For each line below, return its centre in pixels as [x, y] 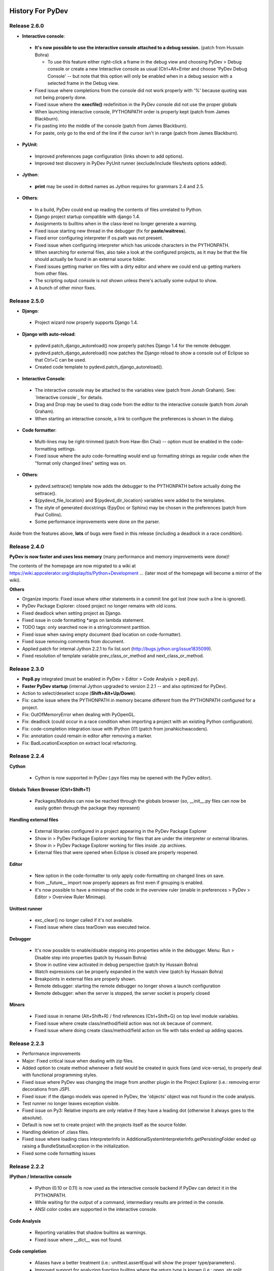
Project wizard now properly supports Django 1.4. [87, 322]
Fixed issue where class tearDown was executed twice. [93, 927]
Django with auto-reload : [49, 334]
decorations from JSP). [46, 1089]
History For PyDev [39, 11]
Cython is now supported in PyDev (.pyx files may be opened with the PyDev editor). [123, 778]
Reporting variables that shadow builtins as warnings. [91, 1232]
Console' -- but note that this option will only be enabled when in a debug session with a [140, 76]
